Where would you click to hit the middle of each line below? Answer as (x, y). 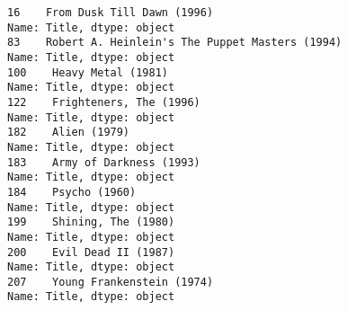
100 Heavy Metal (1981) (88, 72)
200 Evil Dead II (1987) (91, 252)
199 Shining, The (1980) (91, 222)
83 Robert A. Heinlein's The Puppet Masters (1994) (175, 43)
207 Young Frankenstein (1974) (111, 282)
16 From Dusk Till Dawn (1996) (111, 13)
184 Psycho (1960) (72, 192)
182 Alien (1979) (69, 133)
